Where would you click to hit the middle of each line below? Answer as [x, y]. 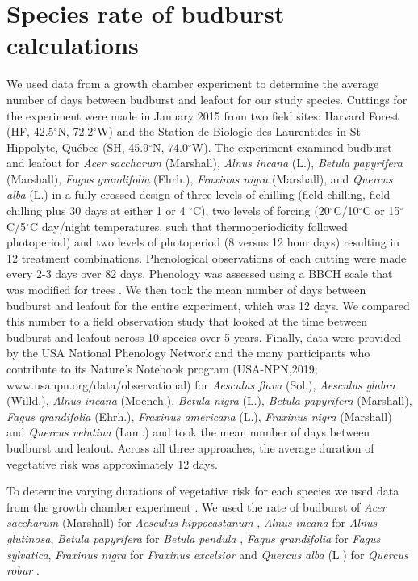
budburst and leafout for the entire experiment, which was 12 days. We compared [208, 305]
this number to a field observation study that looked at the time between [187, 321]
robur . [23, 570]
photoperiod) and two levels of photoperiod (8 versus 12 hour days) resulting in [203, 242]
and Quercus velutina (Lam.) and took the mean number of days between [188, 432]
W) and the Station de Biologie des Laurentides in [222, 131]
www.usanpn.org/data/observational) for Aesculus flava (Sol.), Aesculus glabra [201, 384]
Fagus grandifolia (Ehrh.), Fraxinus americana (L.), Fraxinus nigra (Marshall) [199, 416]
